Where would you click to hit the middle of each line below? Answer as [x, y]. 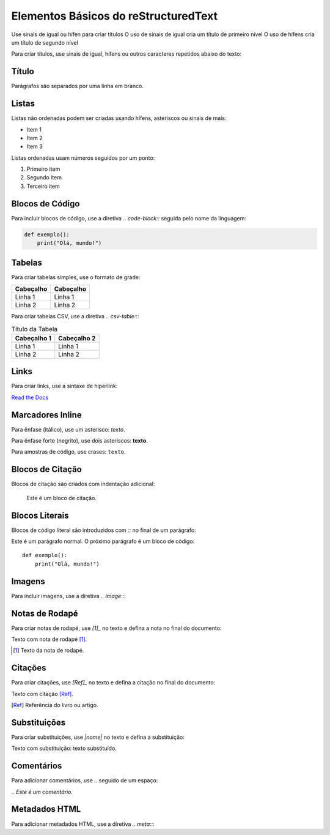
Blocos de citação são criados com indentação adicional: [83, 484]
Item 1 [34, 129]
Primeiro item [43, 169]
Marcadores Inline [46, 415]
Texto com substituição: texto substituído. [64, 748]
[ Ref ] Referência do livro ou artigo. [55, 705]
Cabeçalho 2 [77, 338]
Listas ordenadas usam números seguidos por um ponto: [83, 158]
